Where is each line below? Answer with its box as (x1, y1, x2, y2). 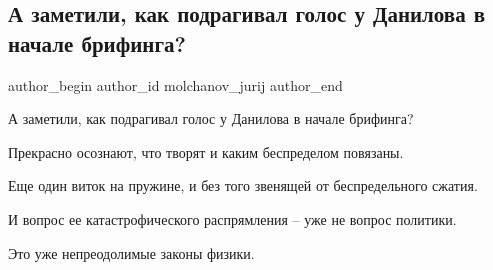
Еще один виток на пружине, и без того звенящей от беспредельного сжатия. (8, 175, 478, 196)
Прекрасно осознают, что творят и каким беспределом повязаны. (8, 141, 404, 162)
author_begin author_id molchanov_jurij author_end (8, 74, 343, 95)
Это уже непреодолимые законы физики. (8, 242, 255, 263)
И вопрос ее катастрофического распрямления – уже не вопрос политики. (8, 208, 457, 229)
